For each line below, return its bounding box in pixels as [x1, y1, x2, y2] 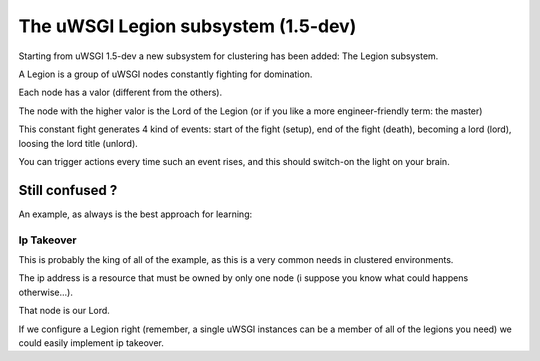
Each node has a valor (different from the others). [18, 86, 223, 99]
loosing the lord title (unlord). [18, 137, 139, 149]
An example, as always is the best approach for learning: [18, 208, 253, 220]
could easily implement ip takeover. [18, 336, 165, 349]
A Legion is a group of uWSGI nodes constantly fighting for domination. [18, 68, 313, 80]
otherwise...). [18, 286, 74, 298]
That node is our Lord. [18, 305, 110, 317]
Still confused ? [18, 181, 118, 199]
